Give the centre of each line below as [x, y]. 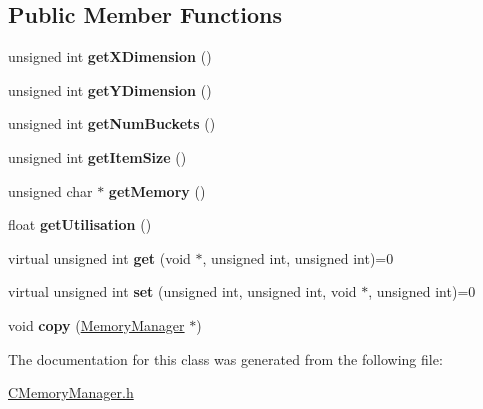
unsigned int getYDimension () [110, 89]
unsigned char [50, 190]
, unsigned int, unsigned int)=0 [298, 257]
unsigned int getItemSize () [97, 156]
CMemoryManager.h [71, 392]
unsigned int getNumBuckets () [112, 123]
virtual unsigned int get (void [99, 257]
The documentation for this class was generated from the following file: [225, 358]
